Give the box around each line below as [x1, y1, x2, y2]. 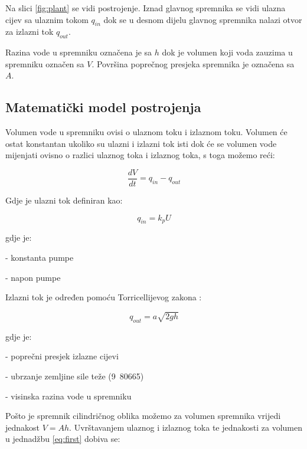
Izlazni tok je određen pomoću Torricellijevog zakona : [5, 291, 202, 303]
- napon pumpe [5, 271, 61, 283]
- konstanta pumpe [5, 251, 74, 263]
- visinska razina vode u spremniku [5, 389, 132, 402]
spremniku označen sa [5, 57, 84, 70]
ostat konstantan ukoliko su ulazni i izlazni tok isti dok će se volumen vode [5, 137, 277, 149]
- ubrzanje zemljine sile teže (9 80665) [5, 369, 144, 382]
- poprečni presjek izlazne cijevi [5, 350, 119, 362]
